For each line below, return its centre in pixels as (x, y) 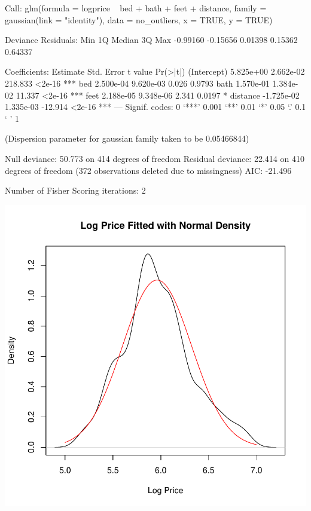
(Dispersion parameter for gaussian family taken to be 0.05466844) (127, 138)
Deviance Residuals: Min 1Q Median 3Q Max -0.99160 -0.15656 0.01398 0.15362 (151, 40)
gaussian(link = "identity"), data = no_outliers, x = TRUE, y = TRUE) (139, 19)
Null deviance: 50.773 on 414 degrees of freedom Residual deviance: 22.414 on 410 (155, 158)
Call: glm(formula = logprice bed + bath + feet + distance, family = (136, 8)
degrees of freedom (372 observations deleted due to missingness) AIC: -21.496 (148, 170)
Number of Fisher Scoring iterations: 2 (75, 190)
